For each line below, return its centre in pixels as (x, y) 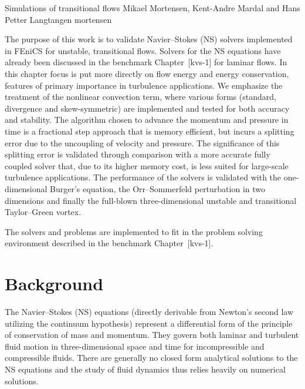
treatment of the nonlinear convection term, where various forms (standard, (140, 97)
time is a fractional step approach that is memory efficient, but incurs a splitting (150, 131)
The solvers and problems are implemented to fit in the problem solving (134, 231)
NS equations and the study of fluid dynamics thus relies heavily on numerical (145, 369)
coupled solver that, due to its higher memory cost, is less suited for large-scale (147, 165)
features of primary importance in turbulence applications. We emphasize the (144, 85)
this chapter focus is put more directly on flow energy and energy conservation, (147, 73)
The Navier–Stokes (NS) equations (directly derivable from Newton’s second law (149, 311)
